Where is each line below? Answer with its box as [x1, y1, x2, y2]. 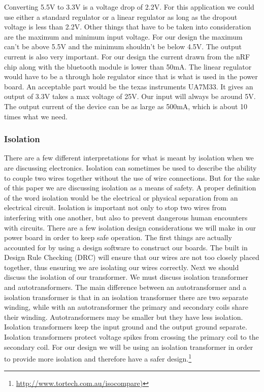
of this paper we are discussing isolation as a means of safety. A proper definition [4, 182, 256, 193]
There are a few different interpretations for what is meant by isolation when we [4, 152, 254, 163]
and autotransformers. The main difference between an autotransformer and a [4, 282, 247, 292]
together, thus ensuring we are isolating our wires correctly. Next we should [4, 262, 239, 272]
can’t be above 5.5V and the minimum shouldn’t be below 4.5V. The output [4, 41, 242, 52]
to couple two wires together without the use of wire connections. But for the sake [4, 172, 260, 183]
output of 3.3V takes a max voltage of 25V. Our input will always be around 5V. [4, 91, 256, 102]
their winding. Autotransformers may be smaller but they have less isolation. [4, 311, 243, 322]
